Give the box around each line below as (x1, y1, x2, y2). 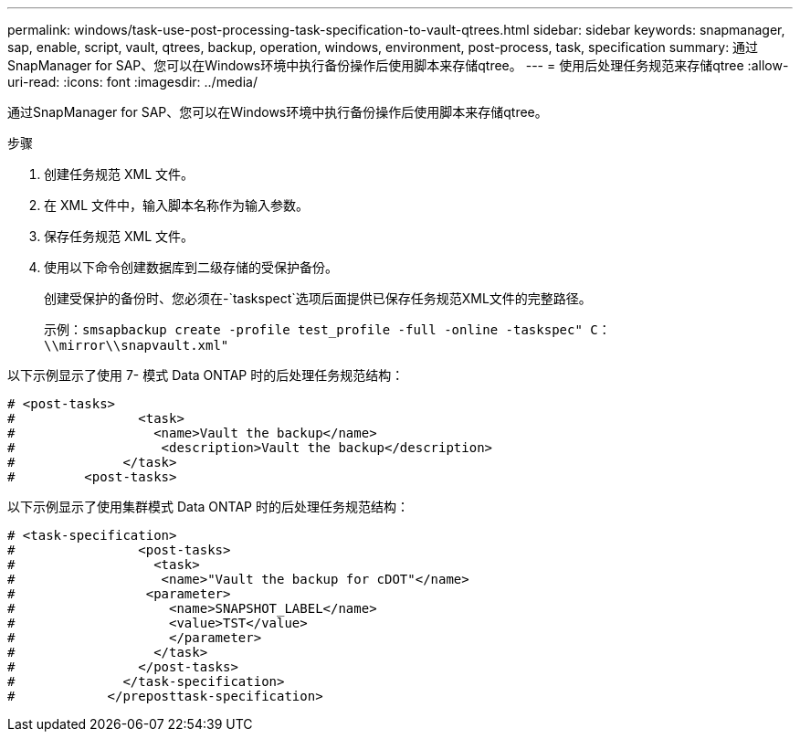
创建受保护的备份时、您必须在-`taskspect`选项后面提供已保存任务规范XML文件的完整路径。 (44, 290, 592, 306)
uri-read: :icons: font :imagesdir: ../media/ (7, 74, 258, 90)
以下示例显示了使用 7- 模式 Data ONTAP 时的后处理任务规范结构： (7, 367, 405, 383)
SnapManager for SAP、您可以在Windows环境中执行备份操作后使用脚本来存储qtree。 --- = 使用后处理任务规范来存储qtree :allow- (7, 58, 789, 73)
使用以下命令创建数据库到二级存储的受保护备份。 (44, 259, 338, 275)
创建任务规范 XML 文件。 (44, 166, 194, 182)
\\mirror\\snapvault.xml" (44, 338, 229, 353)
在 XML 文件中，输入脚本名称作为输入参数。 (44, 197, 309, 213)
